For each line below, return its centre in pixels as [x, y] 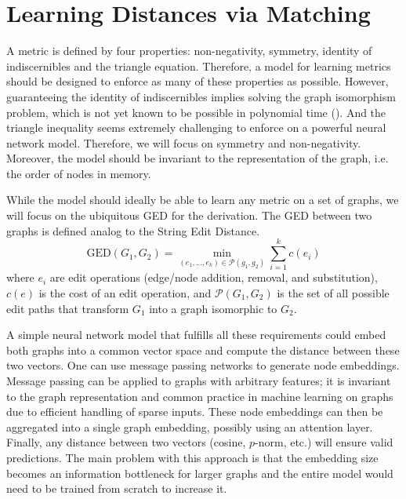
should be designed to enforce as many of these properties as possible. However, [198, 81]
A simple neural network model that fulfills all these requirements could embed [196, 335]
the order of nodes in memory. [79, 173]
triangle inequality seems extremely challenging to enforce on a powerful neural [196, 127]
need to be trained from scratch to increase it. [117, 488]
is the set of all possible [333, 292]
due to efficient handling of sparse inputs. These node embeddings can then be [195, 412]
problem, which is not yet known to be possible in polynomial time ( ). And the [196, 112]
